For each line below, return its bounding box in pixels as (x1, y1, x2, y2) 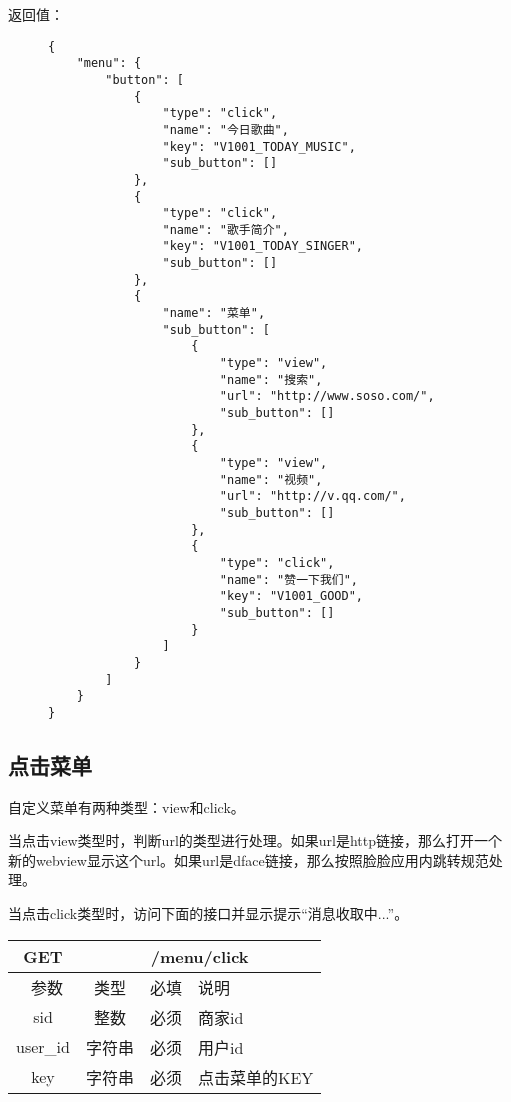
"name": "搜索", (219, 372, 323, 387)
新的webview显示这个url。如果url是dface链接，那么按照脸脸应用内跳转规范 (8, 849, 489, 870)
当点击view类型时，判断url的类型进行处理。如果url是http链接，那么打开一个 (8, 830, 503, 851)
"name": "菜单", (162, 306, 266, 321)
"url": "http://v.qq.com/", (219, 489, 406, 504)
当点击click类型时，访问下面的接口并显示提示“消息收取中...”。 (8, 903, 409, 924)
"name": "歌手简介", (162, 222, 289, 237)
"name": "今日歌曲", (162, 122, 289, 137)
